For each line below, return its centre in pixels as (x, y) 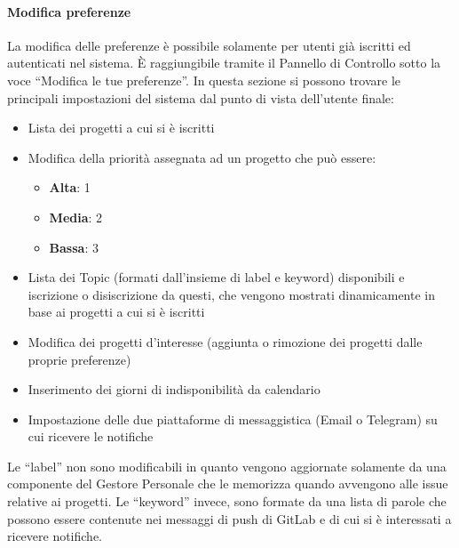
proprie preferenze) (79, 359)
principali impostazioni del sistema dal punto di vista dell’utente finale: (201, 97)
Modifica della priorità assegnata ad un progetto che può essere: (202, 157)
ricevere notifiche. (55, 536)
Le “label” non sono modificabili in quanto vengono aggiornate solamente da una (227, 466)
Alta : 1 (70, 187)
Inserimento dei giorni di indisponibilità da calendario (174, 389)
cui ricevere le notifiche (91, 436)
